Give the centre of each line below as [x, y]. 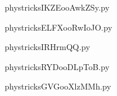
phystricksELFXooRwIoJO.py [58, 27]
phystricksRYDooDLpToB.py [57, 66]
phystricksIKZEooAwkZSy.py [57, 7]
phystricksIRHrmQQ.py [48, 47]
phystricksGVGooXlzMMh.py [58, 86]
